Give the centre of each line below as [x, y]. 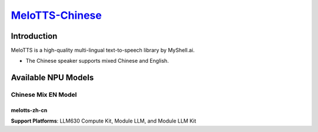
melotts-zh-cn [29, 110]
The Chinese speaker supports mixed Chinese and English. [97, 61]
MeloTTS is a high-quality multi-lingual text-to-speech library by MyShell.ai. [103, 50]
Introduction [34, 36]
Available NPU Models [52, 78]
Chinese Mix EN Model [44, 95]
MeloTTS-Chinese [57, 15]
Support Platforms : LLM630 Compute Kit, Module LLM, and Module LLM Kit [104, 121]
